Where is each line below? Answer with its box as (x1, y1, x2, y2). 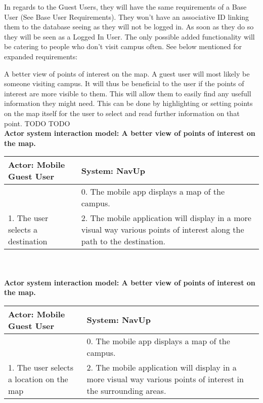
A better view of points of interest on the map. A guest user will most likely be (4, 68, 250, 79)
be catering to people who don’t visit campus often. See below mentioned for (4, 41, 242, 52)
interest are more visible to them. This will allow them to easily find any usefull (4, 88, 251, 98)
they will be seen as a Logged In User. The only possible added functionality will (4, 31, 255, 42)
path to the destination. (81, 235, 166, 247)
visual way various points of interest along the (81, 224, 244, 236)
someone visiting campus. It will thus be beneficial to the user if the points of (4, 78, 244, 89)
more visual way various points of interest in (86, 373, 244, 385)
